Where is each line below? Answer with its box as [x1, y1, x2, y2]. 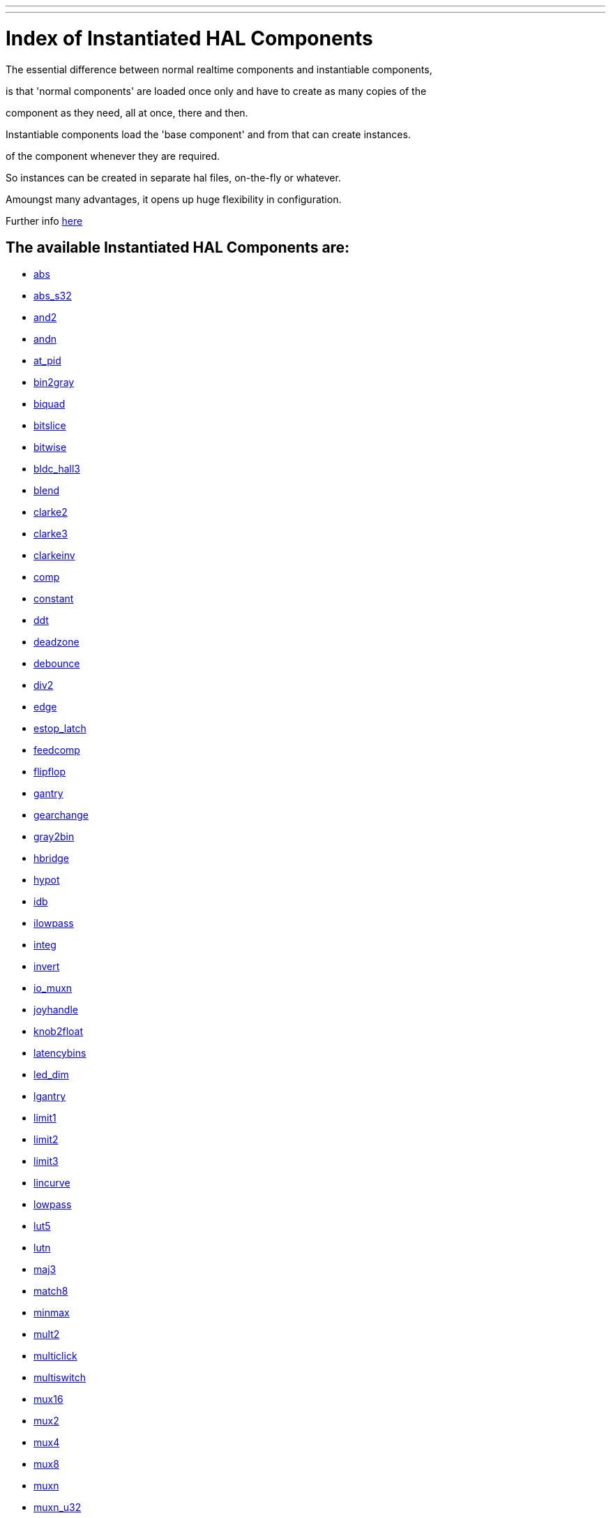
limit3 [33, 1155, 59, 1168]
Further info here [6, 214, 83, 227]
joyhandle [33, 1004, 78, 1016]
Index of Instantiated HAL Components [6, 26, 373, 50]
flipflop [33, 766, 66, 778]
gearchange [33, 809, 89, 821]
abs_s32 [33, 290, 72, 302]
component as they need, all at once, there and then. [6, 106, 248, 119]
